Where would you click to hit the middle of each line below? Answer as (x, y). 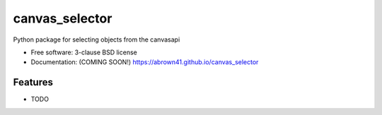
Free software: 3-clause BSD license (84, 52)
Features (33, 82)
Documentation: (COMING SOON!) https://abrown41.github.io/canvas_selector (145, 62)
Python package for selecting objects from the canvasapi (97, 40)
